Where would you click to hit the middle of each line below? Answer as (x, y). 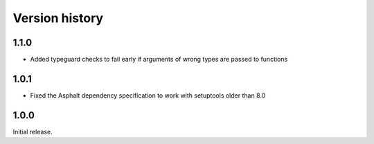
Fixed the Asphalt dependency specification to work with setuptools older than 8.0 (148, 95)
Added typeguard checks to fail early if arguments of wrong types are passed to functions (159, 60)
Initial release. (33, 132)
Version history (58, 18)
